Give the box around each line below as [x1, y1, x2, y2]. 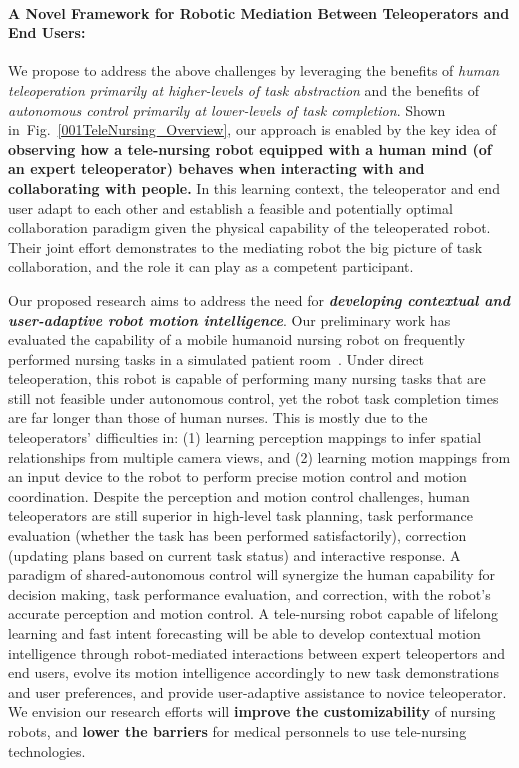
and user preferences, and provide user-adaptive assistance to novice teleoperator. [8, 681, 507, 702]
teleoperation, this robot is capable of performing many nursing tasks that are [8, 368, 486, 389]
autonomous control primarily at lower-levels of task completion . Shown [8, 99, 446, 120]
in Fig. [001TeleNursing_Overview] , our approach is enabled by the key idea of [8, 119, 497, 140]
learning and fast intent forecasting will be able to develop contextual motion [8, 623, 481, 644]
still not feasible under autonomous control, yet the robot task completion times [8, 387, 499, 408]
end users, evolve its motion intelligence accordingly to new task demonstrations [8, 662, 499, 683]
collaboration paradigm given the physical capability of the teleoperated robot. [8, 217, 491, 238]
